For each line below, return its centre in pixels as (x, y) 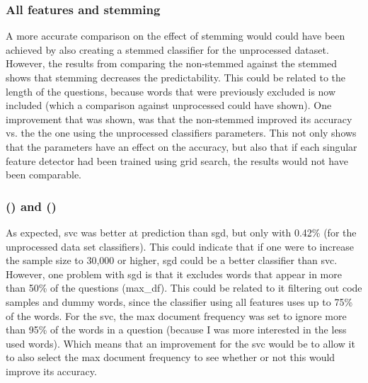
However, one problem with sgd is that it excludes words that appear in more (174, 274)
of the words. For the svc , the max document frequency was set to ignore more (176, 315)
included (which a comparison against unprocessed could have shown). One (169, 105)
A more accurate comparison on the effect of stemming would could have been (176, 36)
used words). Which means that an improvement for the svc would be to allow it (180, 343)
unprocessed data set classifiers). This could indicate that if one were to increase (180, 246)
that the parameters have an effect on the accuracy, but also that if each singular (182, 146)
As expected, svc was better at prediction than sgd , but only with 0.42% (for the (181, 232)
